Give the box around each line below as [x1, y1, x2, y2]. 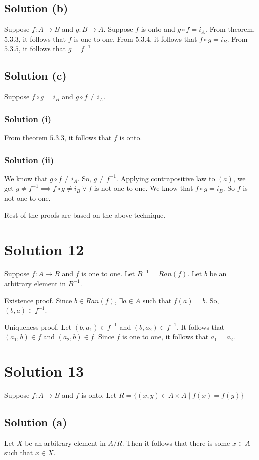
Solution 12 [4, 239, 84, 260]
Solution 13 [4, 361, 84, 381]
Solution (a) [4, 414, 67, 429]
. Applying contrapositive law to [116, 173, 215, 183]
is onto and [141, 24, 175, 34]
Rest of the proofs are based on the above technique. [4, 209, 166, 220]
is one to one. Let [81, 268, 135, 279]
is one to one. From [74, 33, 133, 44]
